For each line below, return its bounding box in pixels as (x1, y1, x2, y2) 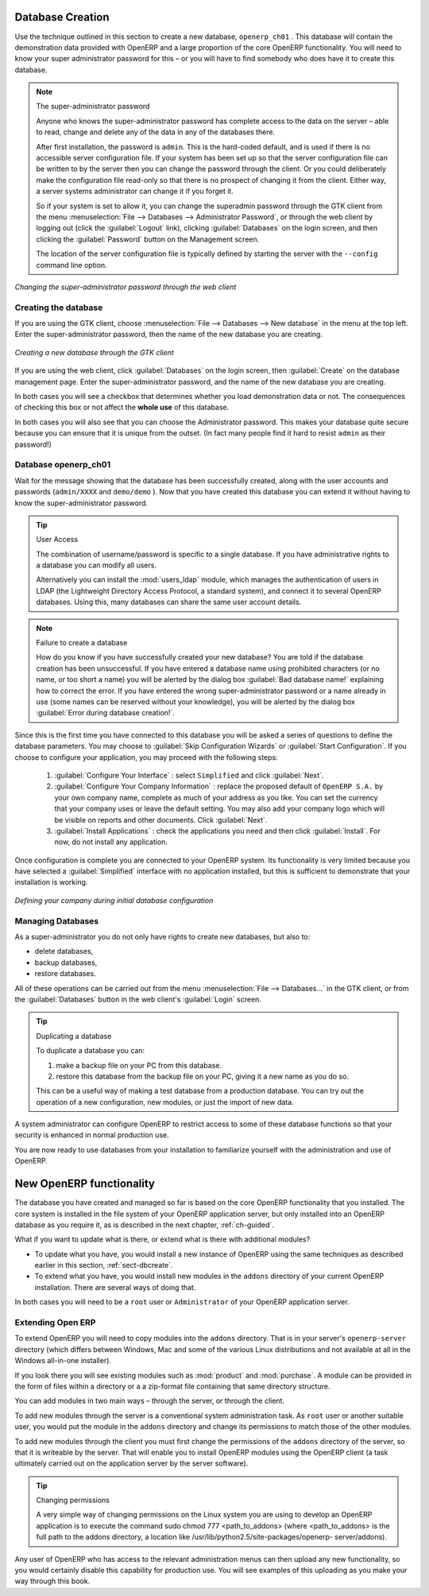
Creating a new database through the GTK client (14, 347, 174, 357)
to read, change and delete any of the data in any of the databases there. (36, 127, 276, 137)
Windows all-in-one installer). (14, 1356, 111, 1366)
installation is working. (14, 877, 88, 887)
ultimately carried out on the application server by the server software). (14, 1458, 249, 1468)
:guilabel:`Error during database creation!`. (36, 708, 175, 718)
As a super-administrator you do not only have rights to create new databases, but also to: (14, 932, 311, 941)
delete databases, (34, 947, 94, 956)
